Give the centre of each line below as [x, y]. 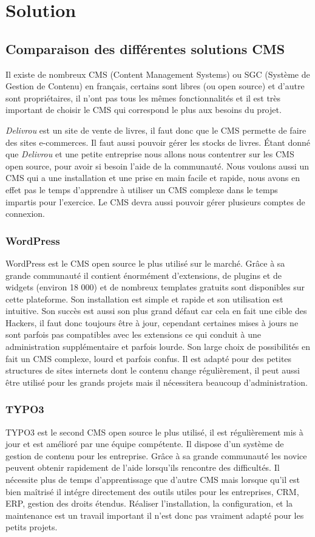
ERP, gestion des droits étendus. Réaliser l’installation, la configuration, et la [149, 503]
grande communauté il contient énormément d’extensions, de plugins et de [144, 275]
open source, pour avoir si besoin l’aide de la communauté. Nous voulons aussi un [157, 166]
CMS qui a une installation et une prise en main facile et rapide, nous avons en [153, 178]
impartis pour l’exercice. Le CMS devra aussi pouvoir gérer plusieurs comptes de [155, 201]
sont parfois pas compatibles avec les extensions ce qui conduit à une [133, 334]
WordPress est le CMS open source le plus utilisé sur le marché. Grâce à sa [145, 263]
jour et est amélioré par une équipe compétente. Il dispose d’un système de [145, 444]
